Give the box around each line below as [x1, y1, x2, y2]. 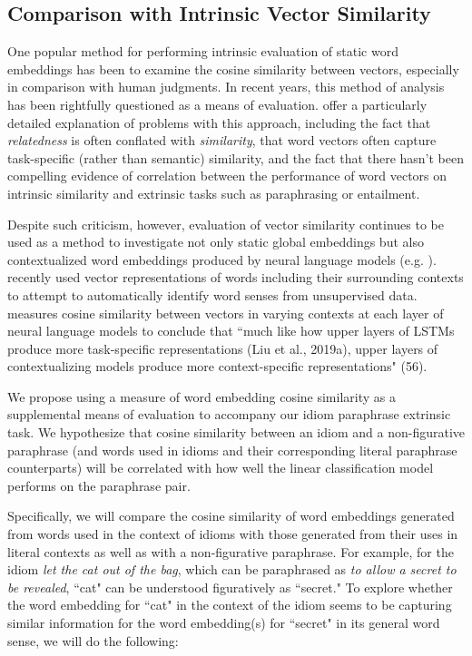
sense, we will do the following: [7, 631, 179, 650]
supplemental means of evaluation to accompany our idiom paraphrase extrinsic [7, 405, 451, 424]
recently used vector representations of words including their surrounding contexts [7, 268, 464, 287]
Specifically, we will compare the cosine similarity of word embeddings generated [7, 506, 455, 525]
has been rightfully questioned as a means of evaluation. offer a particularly [7, 94, 428, 113]
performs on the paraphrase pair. [7, 475, 191, 494]
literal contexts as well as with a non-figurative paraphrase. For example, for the [7, 542, 454, 561]
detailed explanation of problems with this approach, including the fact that [7, 113, 431, 132]
